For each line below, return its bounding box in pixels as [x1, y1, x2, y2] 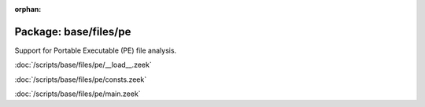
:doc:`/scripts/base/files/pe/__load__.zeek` [14, 60, 153, 70]
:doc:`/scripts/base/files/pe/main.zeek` [14, 89, 141, 98]
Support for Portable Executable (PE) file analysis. [14, 46, 177, 55]
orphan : [14, 5, 42, 13]
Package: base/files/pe [14, 24, 131, 39]
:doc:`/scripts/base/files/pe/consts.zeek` [14, 75, 147, 84]
